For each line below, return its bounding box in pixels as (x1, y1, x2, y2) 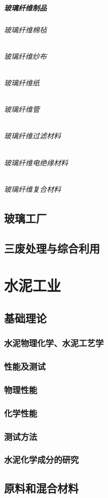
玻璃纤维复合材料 (4, 183, 61, 194)
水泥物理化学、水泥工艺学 (4, 337, 104, 349)
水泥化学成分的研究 (4, 453, 79, 466)
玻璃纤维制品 (4, 2, 47, 13)
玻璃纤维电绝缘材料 (4, 157, 68, 168)
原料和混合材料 (4, 480, 79, 495)
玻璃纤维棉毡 (4, 24, 47, 35)
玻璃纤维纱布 (4, 50, 47, 61)
